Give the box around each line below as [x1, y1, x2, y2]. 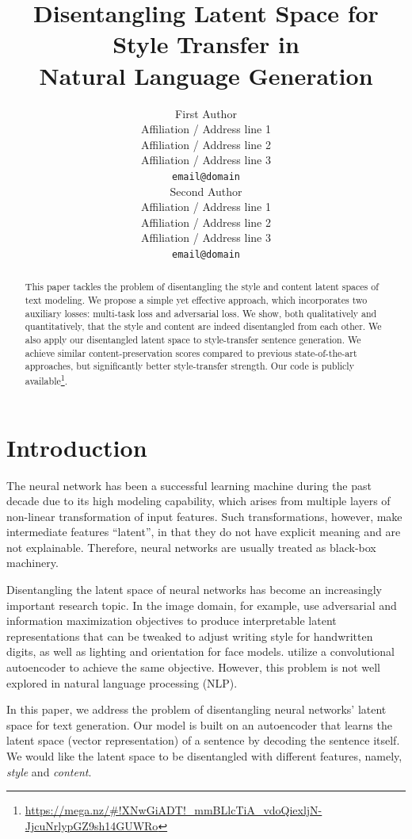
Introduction [6, 431, 147, 463]
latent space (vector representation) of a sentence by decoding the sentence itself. [6, 732, 400, 749]
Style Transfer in [113, 28, 299, 60]
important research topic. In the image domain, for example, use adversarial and [6, 596, 397, 613]
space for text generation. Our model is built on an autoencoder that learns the [6, 716, 392, 733]
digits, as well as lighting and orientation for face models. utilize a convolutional [6, 643, 395, 660]
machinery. [6, 554, 59, 571]
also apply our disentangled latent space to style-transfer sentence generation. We [25, 332, 361, 346]
